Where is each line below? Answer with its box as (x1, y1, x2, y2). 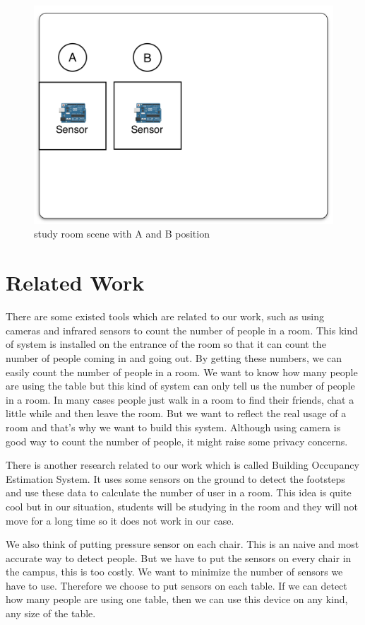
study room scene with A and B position (34, 226, 210, 241)
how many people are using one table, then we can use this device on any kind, (6, 592, 348, 607)
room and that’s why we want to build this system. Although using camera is (6, 419, 341, 434)
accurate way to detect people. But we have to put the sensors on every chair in (6, 550, 352, 565)
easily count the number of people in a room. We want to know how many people (6, 364, 358, 379)
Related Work (6, 268, 145, 297)
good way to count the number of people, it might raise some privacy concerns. (6, 433, 348, 448)
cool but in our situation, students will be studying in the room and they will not (6, 498, 358, 513)
